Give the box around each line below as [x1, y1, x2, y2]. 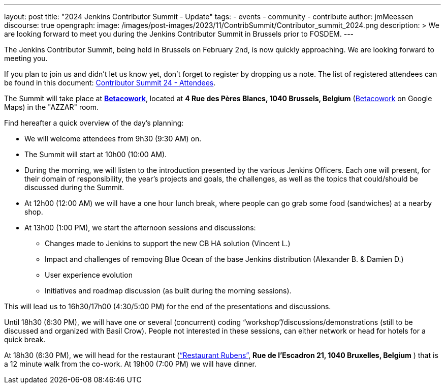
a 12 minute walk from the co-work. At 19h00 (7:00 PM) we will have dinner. [4, 360, 257, 368]
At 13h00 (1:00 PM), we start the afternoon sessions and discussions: [24, 223, 256, 232]
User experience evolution [45, 271, 133, 279]
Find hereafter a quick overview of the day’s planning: [4, 118, 184, 127]
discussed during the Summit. [24, 183, 124, 192]
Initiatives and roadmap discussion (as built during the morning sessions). [45, 286, 292, 295]
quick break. [4, 335, 46, 344]
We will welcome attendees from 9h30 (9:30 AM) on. [24, 134, 202, 143]
